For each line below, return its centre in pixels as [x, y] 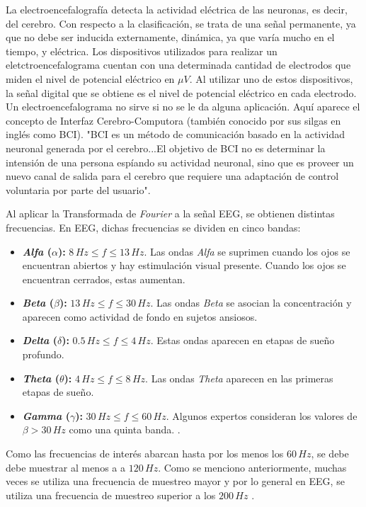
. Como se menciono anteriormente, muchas [252, 467]
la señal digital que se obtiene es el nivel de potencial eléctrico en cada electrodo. [181, 92]
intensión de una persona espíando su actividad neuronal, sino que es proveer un [180, 162]
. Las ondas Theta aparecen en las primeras [239, 378]
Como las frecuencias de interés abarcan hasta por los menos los [145, 454]
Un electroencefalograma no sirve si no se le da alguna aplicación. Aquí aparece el [183, 107]
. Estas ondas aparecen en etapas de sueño [242, 340]
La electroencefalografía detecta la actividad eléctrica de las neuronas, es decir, [177, 9]
